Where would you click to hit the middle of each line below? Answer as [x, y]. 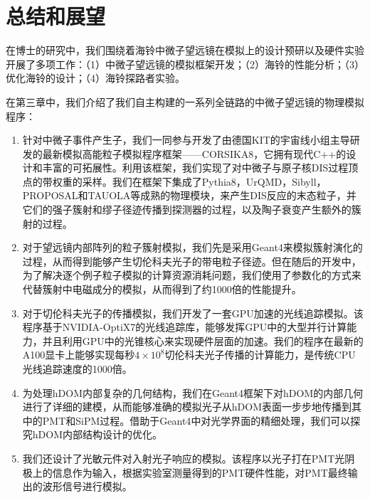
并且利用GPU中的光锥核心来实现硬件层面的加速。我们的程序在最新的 [203, 340]
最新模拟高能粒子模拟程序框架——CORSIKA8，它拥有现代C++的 [194, 153]
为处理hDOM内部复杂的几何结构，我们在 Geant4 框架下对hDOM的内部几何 [193, 392]
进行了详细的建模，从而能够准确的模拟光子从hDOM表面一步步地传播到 [187, 407]
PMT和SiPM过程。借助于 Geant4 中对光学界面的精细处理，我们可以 [196, 420]
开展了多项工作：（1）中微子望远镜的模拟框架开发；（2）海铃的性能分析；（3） [185, 64]
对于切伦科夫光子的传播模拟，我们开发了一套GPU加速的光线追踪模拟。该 [193, 313]
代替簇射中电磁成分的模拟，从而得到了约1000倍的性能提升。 [162, 289]
